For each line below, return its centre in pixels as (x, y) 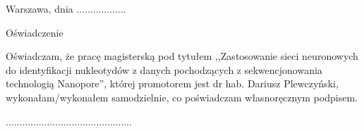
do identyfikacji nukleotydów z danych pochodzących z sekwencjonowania (164, 69)
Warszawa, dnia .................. (66, 8)
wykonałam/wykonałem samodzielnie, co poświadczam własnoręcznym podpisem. (182, 97)
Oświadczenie (35, 32)
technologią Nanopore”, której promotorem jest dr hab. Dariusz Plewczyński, (172, 83)
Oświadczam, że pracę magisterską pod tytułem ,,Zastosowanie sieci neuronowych (182, 56)
